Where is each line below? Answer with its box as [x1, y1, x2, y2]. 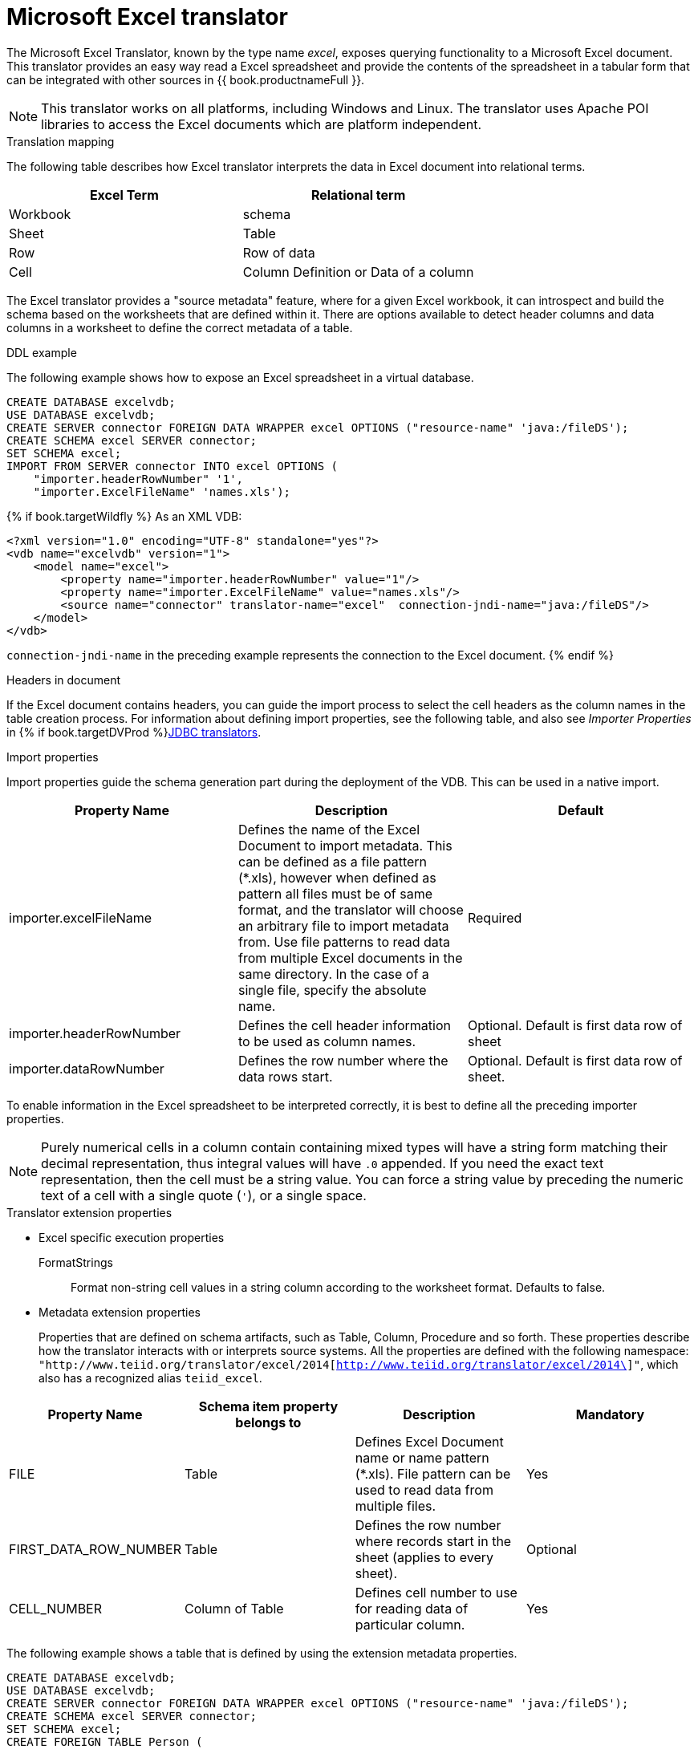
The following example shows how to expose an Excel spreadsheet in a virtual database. [6, 370, 474, 384]
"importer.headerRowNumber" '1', [33, 472, 244, 485]
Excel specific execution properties [39, 1230, 225, 1244]
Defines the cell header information [237, 1017, 452, 1033]
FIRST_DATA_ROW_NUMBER [9, 1540, 181, 1557]
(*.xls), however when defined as [237, 869, 436, 886]
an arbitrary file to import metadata [237, 917, 449, 934]
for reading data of [355, 1600, 469, 1617]
